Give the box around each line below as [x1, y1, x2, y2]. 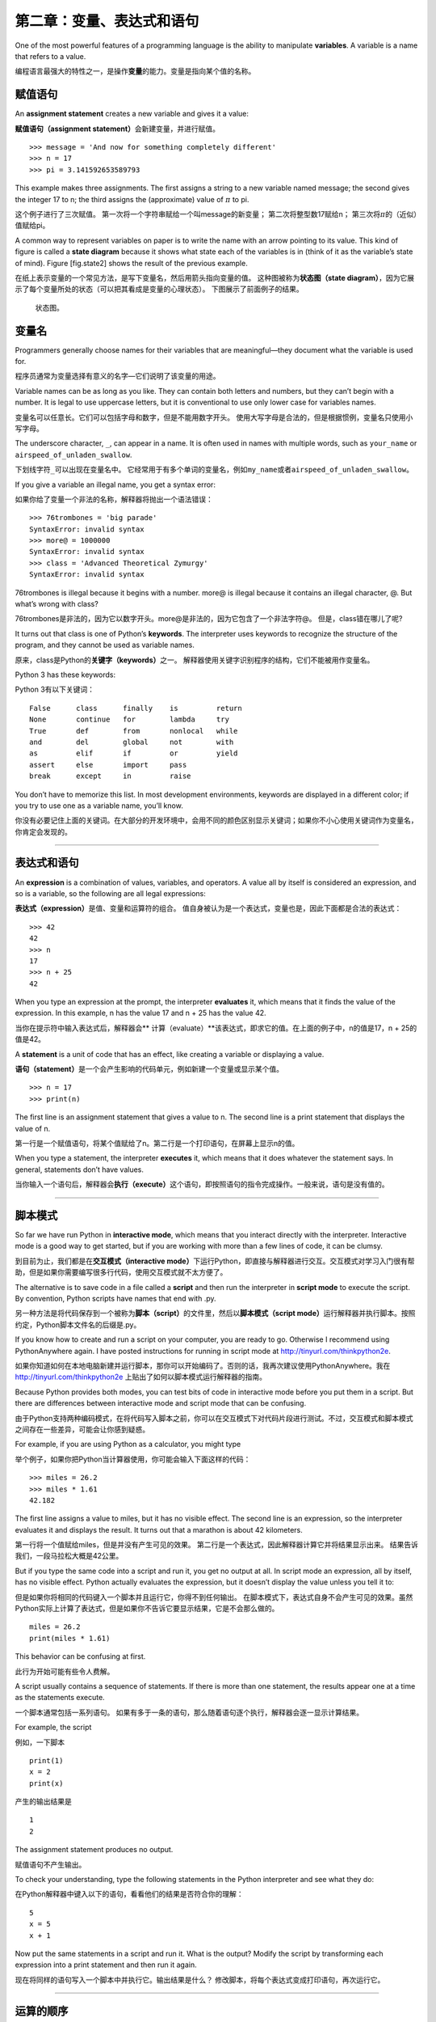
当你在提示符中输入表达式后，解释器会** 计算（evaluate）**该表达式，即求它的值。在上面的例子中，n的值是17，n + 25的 [15, 1023, 417, 1033]
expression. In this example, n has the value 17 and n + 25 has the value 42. [15, 1008, 266, 1018]
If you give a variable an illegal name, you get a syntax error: [15, 480, 216, 489]
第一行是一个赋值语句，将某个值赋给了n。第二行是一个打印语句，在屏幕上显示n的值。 [15, 1139, 300, 1148]
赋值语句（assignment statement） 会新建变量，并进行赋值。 [15, 124, 220, 133]
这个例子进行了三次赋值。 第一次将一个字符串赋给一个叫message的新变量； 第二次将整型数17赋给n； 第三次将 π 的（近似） [15, 209, 417, 218]
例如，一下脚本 [15, 1737, 65, 1747]
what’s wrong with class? [15, 599, 99, 609]
